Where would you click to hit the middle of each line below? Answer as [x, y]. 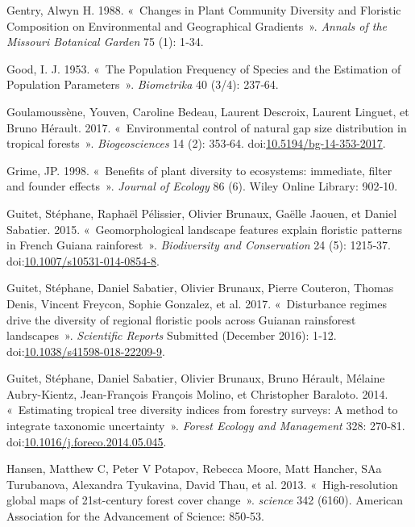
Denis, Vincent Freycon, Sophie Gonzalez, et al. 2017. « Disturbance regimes [197, 303]
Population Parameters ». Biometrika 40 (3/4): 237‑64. [143, 84]
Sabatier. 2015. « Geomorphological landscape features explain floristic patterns [205, 229]
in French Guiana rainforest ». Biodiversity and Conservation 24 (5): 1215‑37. [199, 245]
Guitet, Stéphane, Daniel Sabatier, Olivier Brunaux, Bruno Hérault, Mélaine [196, 378]
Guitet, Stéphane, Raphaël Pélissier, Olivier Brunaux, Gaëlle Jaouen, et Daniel [202, 213]
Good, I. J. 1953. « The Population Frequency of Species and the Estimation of [204, 68]
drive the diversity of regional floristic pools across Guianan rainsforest [181, 319]
